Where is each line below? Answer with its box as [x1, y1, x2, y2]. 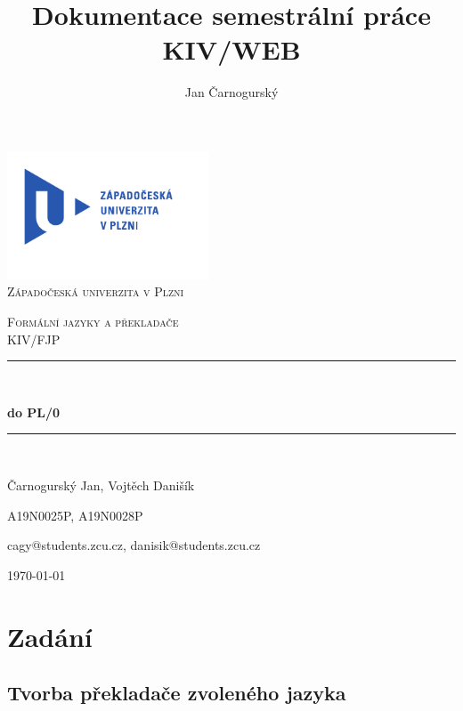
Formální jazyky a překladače [7, 312, 179, 331]
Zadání [7, 618, 93, 654]
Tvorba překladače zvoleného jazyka [7, 679, 346, 707]
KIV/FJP [7, 329, 61, 348]
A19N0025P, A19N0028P [7, 505, 143, 524]
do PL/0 [7, 402, 61, 421]
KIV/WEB [162, 31, 301, 68]
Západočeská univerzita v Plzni [7, 282, 184, 301]
